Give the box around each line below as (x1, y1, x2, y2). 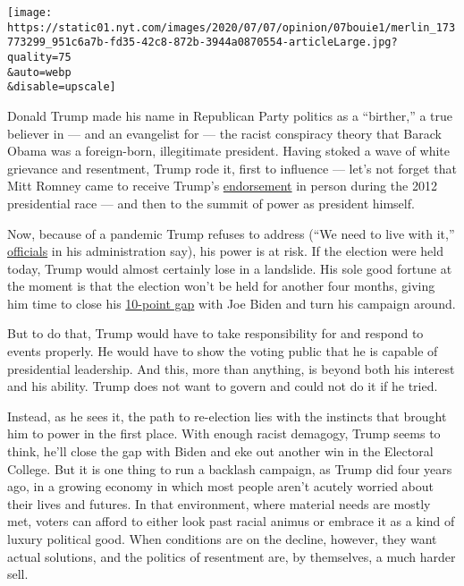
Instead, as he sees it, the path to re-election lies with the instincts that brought (7, 406, 447, 425)
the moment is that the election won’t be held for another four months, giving (7, 276, 435, 295)
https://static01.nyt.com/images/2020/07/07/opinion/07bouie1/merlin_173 (7, 21, 456, 34)
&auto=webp (7, 65, 72, 79)
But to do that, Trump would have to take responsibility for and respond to (7, 324, 424, 343)
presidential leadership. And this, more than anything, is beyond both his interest (7, 359, 455, 378)
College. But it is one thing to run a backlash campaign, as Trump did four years (7, 459, 452, 478)
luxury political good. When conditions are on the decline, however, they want (7, 530, 437, 548)
